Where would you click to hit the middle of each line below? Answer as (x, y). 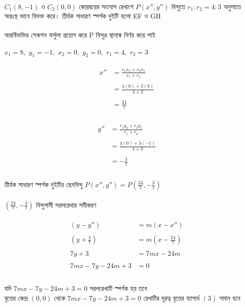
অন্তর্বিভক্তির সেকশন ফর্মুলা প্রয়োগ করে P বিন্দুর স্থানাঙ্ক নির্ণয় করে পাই (80, 35)
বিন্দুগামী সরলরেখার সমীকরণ (66, 204)
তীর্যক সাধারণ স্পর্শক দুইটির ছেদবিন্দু (44, 184)
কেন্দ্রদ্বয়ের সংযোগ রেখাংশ (106, 6)
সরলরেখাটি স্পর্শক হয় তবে (118, 288)
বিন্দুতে (178, 6)
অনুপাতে (232, 6)
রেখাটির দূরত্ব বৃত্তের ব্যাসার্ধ (171, 297)
